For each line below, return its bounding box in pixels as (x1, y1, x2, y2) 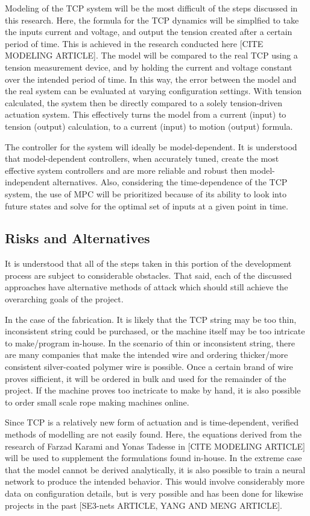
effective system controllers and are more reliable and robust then (5, 164, 247, 176)
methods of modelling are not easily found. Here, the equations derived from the (5, 428, 302, 441)
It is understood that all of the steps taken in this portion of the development (5, 257, 292, 270)
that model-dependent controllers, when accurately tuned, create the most (5, 152, 279, 165)
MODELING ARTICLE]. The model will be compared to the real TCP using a (5, 49, 298, 62)
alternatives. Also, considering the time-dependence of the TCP (52, 176, 288, 188)
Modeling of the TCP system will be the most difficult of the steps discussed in (5, 2, 298, 14)
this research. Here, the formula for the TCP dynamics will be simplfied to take (5, 13, 299, 26)
